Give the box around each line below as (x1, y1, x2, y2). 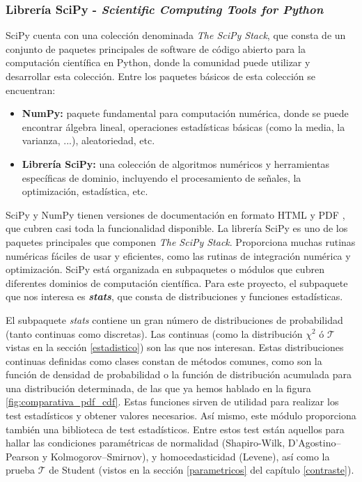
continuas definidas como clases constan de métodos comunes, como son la (6, 353, 322, 368)
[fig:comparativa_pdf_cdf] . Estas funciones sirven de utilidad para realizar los (6, 394, 339, 409)
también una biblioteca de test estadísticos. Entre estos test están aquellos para (6, 421, 345, 436)
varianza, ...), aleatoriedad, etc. (22, 133, 155, 148)
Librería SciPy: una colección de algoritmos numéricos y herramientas (22, 156, 329, 171)
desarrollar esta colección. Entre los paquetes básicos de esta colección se (6, 69, 315, 83)
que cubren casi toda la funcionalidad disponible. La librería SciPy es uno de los (6, 221, 348, 235)
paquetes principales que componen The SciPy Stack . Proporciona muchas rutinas (6, 234, 356, 249)
